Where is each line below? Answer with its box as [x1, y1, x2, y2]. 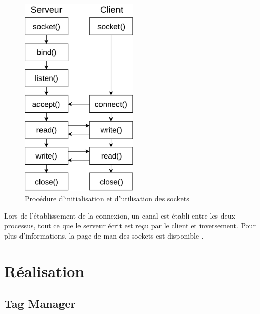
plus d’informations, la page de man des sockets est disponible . [4, 230, 204, 241]
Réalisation [4, 260, 85, 281]
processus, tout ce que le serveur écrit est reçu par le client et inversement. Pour [4, 220, 256, 231]
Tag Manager [4, 296, 76, 311]
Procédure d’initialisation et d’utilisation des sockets [25, 193, 189, 204]
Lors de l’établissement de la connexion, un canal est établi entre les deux [4, 210, 235, 221]
